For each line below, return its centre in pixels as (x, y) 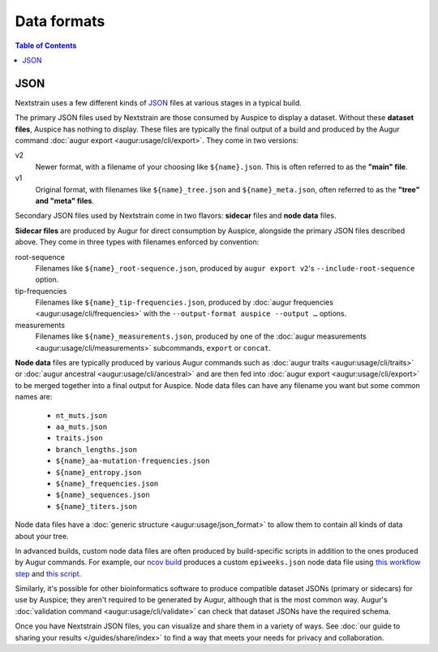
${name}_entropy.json (99, 472)
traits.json (79, 438)
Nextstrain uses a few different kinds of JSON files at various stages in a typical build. (158, 102)
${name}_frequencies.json (107, 484)
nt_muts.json (82, 415)
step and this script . (48, 573)
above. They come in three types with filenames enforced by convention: (137, 242)
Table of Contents (46, 45)
